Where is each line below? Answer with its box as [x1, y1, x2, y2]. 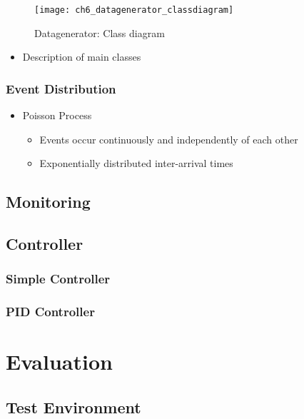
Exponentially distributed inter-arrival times [39, 156, 233, 171]
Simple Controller [6, 270, 111, 288]
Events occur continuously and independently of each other [39, 131, 298, 146]
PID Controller [6, 303, 95, 320]
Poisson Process [22, 108, 92, 123]
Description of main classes [22, 49, 141, 64]
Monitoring [6, 191, 91, 213]
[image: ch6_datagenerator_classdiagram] [34, 5, 234, 15]
